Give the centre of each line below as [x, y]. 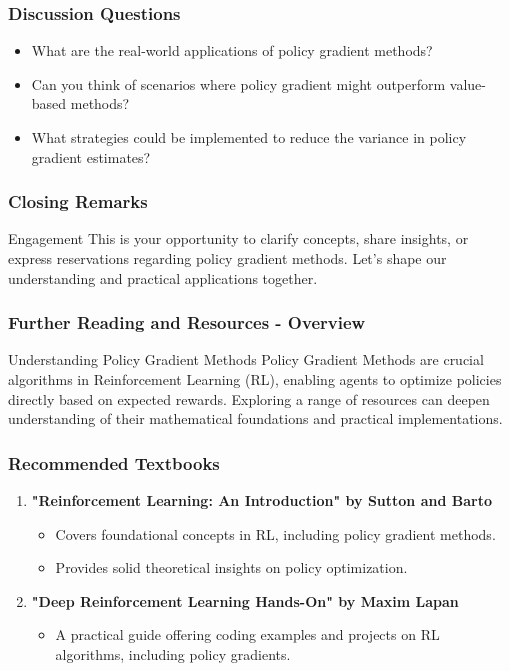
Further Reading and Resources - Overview [187, 322]
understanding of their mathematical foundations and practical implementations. [255, 418]
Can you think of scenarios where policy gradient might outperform [238, 83]
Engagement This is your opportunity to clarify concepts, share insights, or [238, 238]
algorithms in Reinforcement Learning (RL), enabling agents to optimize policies [255, 379]
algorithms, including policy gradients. [173, 653]
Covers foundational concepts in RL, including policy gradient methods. [275, 533]
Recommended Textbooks [114, 462]
